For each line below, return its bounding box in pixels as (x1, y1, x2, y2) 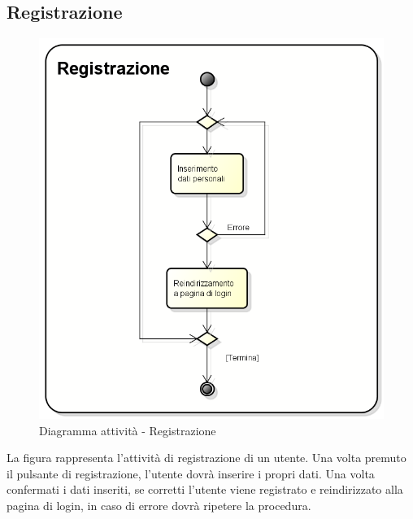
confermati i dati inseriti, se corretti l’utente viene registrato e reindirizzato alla (7, 481, 403, 498)
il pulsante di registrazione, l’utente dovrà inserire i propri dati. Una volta (7, 464, 375, 482)
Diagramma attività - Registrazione (39, 421, 216, 438)
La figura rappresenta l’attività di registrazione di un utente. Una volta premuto (7, 449, 406, 466)
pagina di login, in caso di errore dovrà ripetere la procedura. (7, 497, 311, 514)
